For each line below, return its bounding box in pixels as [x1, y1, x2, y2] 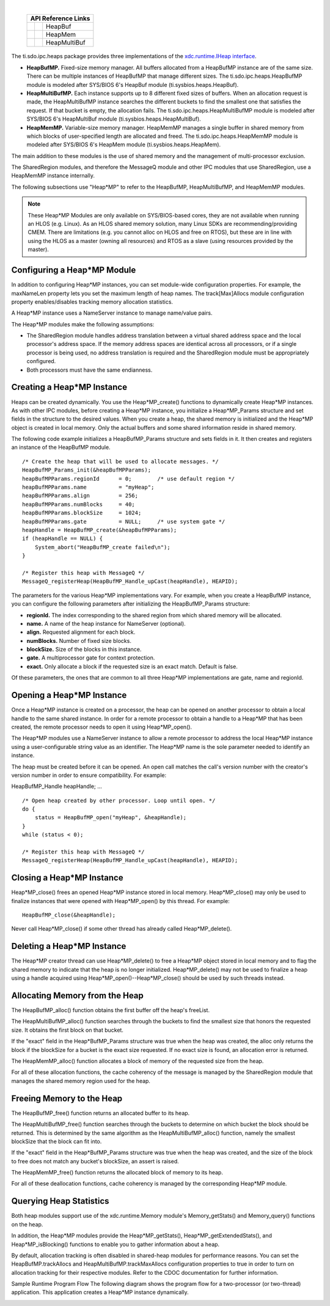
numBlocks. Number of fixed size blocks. [26, 637, 131, 644]
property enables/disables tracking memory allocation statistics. [11, 298, 174, 306]
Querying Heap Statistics [11, 1196, 109, 1206]
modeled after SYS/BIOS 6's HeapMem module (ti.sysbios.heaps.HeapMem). [26, 141, 221, 148]
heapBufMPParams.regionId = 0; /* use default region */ [22, 475, 235, 482]
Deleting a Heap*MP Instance [11, 941, 127, 951]
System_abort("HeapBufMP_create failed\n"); [34, 544, 170, 550]
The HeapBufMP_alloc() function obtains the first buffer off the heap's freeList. [11, 1007, 210, 1014]
